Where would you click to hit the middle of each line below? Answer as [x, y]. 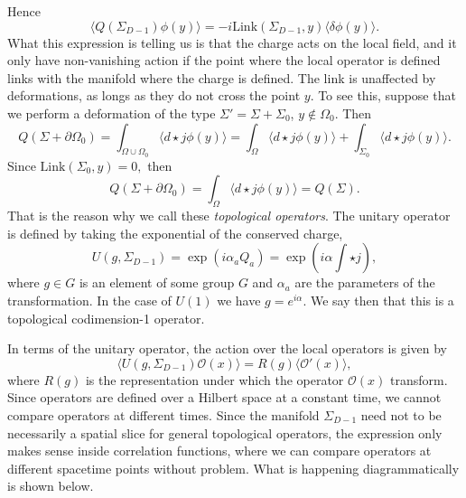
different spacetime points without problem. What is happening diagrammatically [233, 468]
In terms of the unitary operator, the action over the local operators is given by [228, 348]
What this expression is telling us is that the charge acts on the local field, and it [232, 42]
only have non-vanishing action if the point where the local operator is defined [224, 60]
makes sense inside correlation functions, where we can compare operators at [219, 451]
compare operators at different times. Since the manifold [163, 414]
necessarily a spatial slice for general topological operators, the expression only [225, 432]
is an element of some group [157, 282]
